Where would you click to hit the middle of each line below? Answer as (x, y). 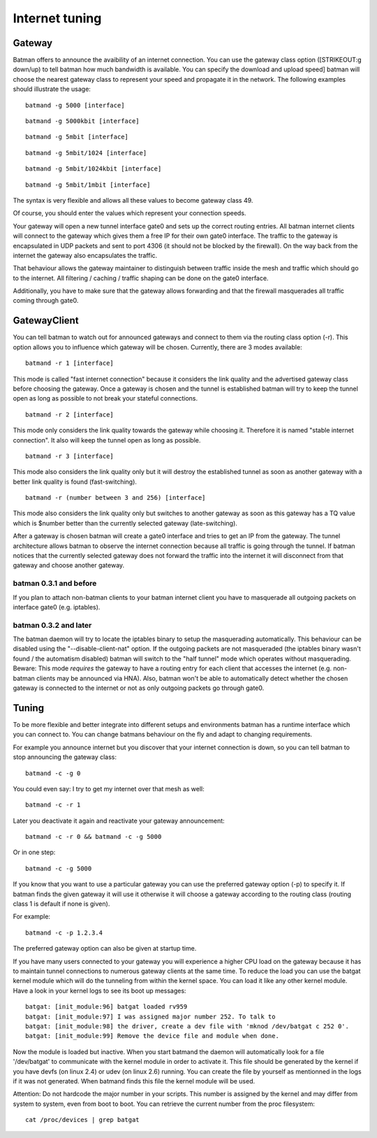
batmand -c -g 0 (53, 773)
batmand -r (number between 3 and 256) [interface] (116, 498)
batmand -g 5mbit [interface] (77, 137)
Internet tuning (57, 18)
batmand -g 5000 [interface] (75, 105)
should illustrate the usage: (52, 89)
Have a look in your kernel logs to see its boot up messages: (99, 991)
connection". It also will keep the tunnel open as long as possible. (107, 440)
